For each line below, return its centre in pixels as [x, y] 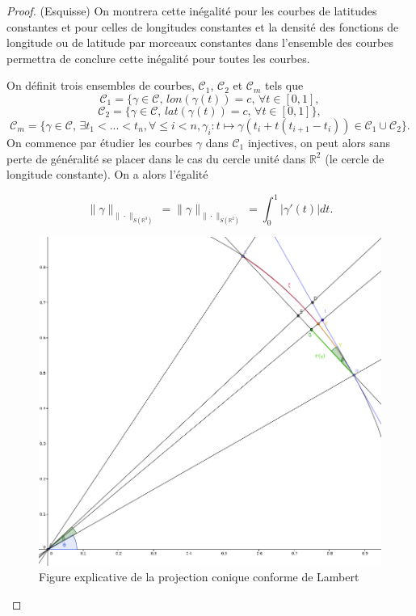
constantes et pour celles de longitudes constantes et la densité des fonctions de [203, 26]
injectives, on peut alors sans [319, 142]
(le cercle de [355, 158]
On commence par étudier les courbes [100, 142]
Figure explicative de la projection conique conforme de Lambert [199, 577]
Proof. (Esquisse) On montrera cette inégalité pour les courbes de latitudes [192, 11]
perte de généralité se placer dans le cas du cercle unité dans [156, 158]
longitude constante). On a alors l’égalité [107, 174]
